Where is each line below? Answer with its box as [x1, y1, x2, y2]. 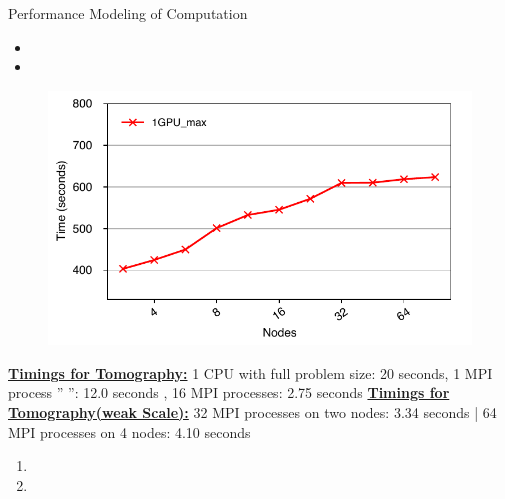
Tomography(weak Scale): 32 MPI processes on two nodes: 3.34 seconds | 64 [8, 401, 497, 422]
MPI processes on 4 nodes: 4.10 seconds [8, 421, 251, 442]
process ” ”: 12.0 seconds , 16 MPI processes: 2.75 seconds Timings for [8, 382, 450, 403]
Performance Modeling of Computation [8, 3, 248, 23]
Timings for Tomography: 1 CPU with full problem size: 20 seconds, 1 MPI [8, 362, 493, 383]
